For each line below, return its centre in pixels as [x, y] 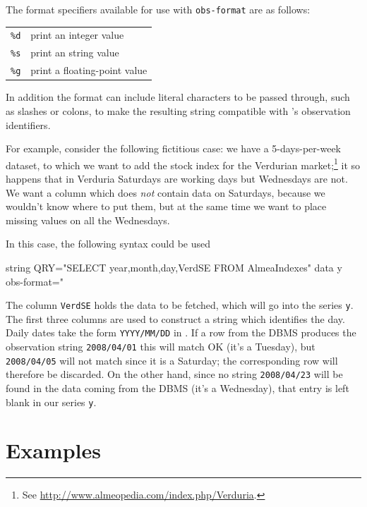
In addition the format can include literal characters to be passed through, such [178, 97]
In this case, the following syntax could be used [108, 244]
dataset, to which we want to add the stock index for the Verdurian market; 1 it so [183, 164]
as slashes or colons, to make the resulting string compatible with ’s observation [178, 110]
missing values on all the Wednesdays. [88, 220]
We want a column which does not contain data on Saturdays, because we [166, 192]
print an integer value [77, 35]
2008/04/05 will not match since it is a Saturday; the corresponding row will [172, 360]
